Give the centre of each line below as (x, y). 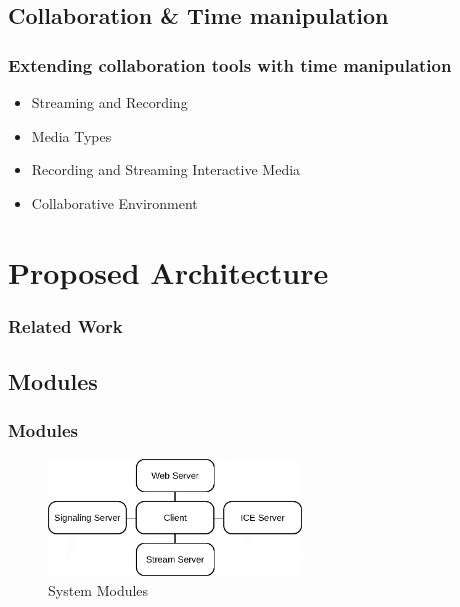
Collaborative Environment (114, 202)
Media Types (71, 135)
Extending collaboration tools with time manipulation (230, 64)
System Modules (98, 589)
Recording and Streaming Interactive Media (166, 169)
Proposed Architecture (168, 271)
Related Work (65, 325)
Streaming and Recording (109, 102)
